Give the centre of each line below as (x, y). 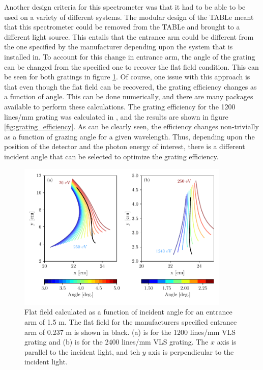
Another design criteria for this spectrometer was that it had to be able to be (125, 7)
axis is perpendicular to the (191, 351)
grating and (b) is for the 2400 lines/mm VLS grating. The (116, 342)
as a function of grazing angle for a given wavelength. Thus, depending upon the (129, 136)
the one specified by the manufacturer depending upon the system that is (119, 47)
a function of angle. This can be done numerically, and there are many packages (129, 96)
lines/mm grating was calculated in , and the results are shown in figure (116, 116)
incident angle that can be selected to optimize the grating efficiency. (111, 156)
